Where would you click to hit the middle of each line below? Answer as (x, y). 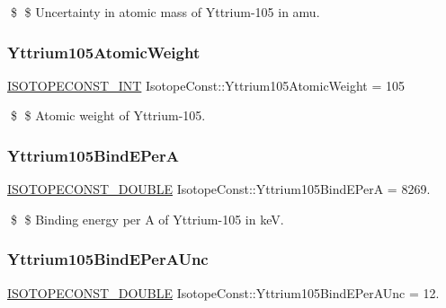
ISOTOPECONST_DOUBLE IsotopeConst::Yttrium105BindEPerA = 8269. (219, 189)
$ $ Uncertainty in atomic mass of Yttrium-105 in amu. (165, 12)
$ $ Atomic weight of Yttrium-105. (108, 115)
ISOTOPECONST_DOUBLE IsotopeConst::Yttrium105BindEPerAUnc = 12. (223, 292)
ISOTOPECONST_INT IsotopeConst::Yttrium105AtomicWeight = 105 (206, 85)
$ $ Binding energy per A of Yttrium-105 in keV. (147, 219)
